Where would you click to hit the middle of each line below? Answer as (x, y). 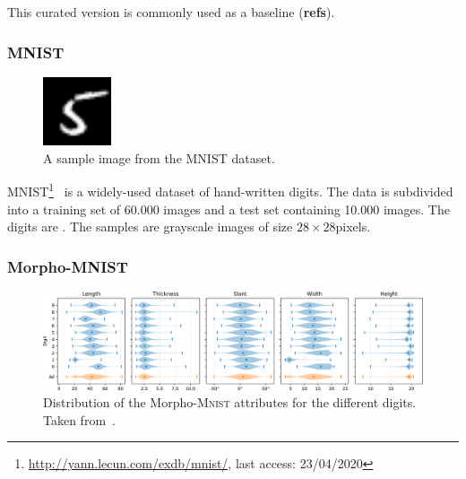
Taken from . (79, 419)
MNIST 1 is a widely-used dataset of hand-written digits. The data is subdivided (230, 190)
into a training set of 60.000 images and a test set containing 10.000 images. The (229, 209)
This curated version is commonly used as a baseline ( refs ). (171, 12)
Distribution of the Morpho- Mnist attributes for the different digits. (230, 402)
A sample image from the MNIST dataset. (159, 157)
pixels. (353, 226)
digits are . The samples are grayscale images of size (150, 226)
